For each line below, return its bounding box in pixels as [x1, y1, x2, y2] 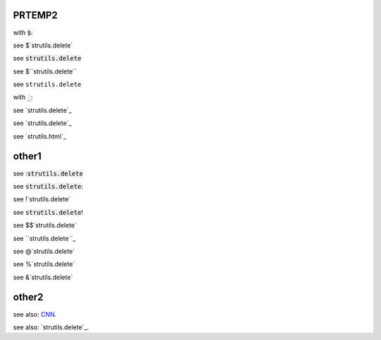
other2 [13, 291, 44, 303]
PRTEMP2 [13, 9, 58, 21]
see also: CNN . [13, 310, 57, 318]
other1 [13, 151, 42, 163]
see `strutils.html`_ [13, 131, 66, 141]
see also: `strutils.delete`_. [13, 322, 90, 332]
